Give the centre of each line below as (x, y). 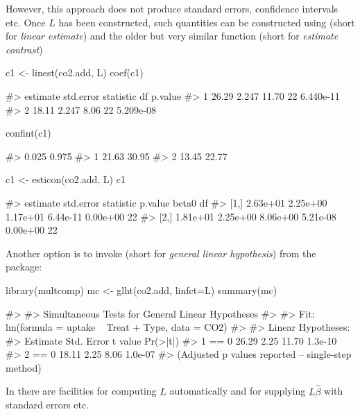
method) (24, 367)
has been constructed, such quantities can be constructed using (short (207, 22)
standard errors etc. (48, 405)
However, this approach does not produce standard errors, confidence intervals (172, 8)
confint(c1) (28, 133)
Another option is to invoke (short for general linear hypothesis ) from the (161, 253)
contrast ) (24, 49)
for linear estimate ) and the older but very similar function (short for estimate (172, 36)
